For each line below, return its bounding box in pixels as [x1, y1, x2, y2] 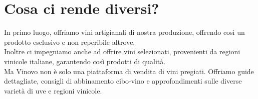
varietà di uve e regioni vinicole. [4, 85, 102, 96]
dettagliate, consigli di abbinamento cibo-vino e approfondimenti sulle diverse [4, 76, 242, 86]
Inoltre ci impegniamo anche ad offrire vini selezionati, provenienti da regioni [4, 46, 240, 57]
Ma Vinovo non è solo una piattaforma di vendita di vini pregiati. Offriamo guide [4, 66, 254, 76]
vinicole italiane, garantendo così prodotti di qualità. [4, 56, 166, 66]
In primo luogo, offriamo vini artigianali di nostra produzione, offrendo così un [4, 27, 245, 37]
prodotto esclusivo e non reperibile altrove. [4, 36, 135, 47]
